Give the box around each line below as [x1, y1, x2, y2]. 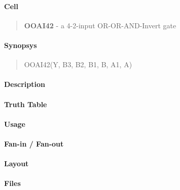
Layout [4, 158, 29, 169]
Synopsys [4, 39, 37, 50]
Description [4, 79, 46, 89]
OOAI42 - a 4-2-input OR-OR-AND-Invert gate [24, 20, 176, 30]
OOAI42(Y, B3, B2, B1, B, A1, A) [24, 59, 132, 70]
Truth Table [4, 99, 47, 109]
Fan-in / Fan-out [4, 138, 64, 149]
